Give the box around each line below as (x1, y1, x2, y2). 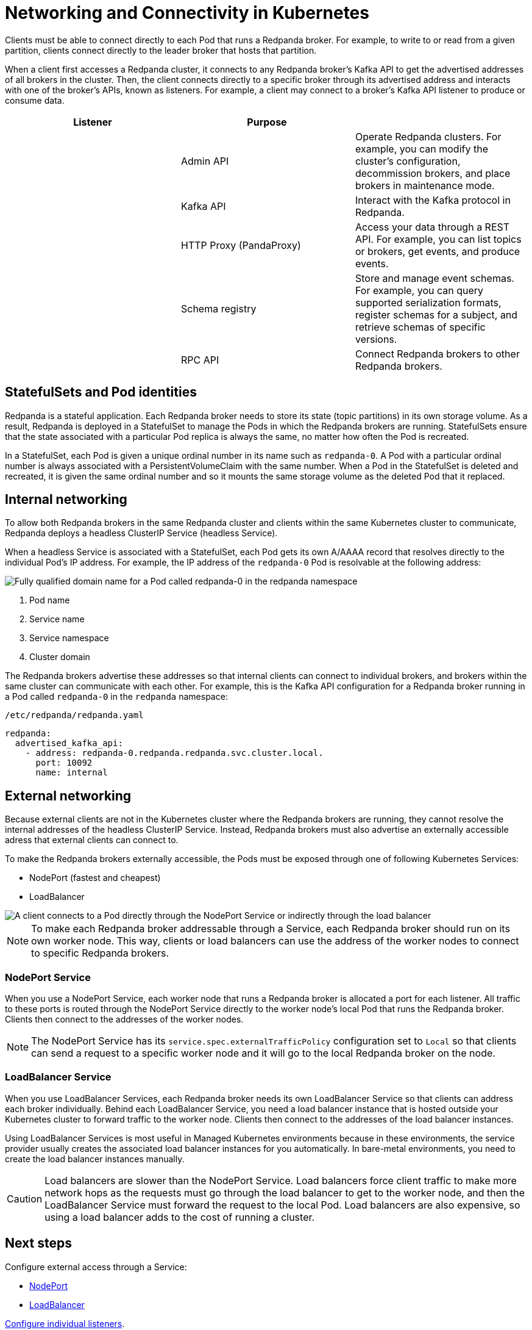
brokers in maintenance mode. (355, 179, 495, 192)
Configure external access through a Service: (5, 1261, 187, 1272)
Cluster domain (29, 652, 90, 663)
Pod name (29, 595, 70, 606)
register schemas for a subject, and (355, 308, 518, 321)
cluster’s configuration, (355, 154, 461, 167)
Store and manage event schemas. (355, 271, 514, 284)
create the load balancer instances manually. (5, 1153, 185, 1164)
